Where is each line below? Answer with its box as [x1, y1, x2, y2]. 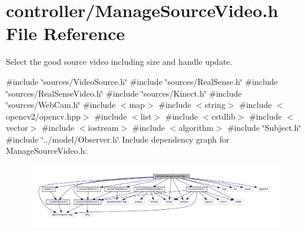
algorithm [178, 121, 214, 134]
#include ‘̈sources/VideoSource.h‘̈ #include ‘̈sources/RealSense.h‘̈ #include [6, 75, 278, 87]
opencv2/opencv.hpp [6, 110, 81, 122]
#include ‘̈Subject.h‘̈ [227, 121, 301, 134]
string [204, 98, 226, 111]
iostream [88, 121, 119, 134]
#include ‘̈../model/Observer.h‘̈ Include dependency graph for [6, 133, 230, 145]
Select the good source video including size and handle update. [6, 55, 233, 68]
